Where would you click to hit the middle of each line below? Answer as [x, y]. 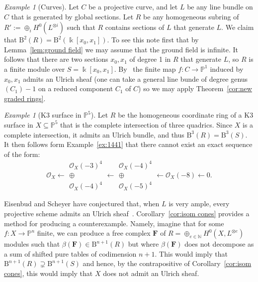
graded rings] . [25, 98]
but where [143, 244]
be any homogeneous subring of [191, 16]
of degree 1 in [150, 59]
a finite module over [35, 69]
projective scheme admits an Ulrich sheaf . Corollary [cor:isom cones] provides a [127, 213]
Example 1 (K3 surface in [43, 115]
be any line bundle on [220, 6]
